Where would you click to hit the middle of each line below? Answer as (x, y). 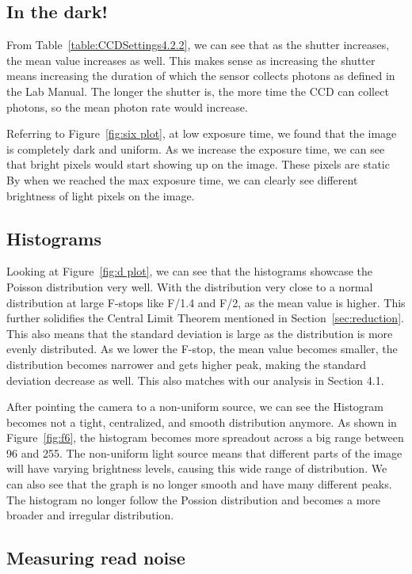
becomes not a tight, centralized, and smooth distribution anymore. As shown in (202, 422)
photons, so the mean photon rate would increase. (127, 106)
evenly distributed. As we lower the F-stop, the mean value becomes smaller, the (202, 349)
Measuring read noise (96, 558)
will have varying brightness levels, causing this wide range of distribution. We (197, 468)
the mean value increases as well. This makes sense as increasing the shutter (191, 60)
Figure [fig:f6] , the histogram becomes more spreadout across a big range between (205, 437)
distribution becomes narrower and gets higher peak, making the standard (187, 364)
